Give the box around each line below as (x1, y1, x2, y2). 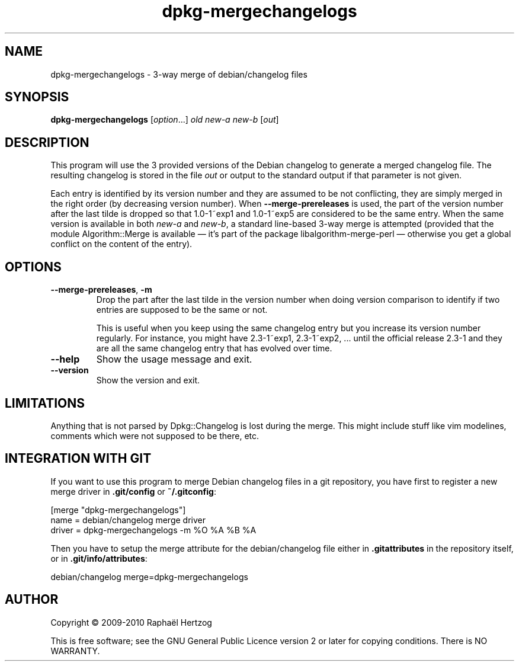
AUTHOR (5, 592, 59, 607)
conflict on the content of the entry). (50, 239, 193, 249)
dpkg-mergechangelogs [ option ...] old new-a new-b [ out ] (50, 114, 279, 125)
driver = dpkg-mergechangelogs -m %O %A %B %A (50, 524, 257, 535)
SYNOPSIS (5, 89, 69, 105)
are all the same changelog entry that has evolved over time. (96, 343, 332, 354)
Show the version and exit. (96, 375, 200, 386)
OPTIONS (5, 259, 62, 274)
